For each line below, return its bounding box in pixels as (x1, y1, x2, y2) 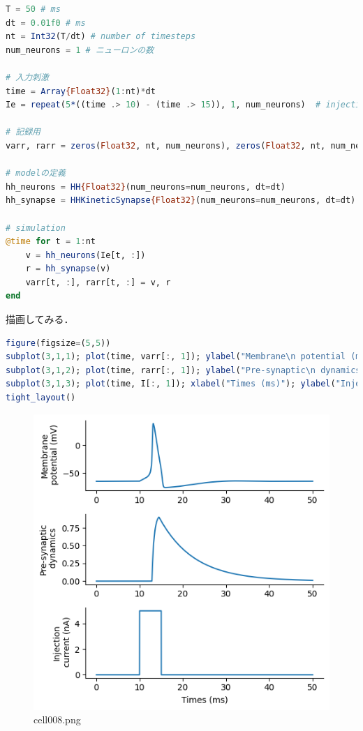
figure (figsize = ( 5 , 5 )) (6, 338, 111, 348)
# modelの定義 (6, 168, 66, 179)
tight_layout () (6, 393, 76, 403)
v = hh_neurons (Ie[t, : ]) (25, 250, 146, 260)
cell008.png (34, 712, 81, 727)
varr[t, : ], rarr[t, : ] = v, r (25, 277, 171, 287)
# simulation (6, 223, 66, 233)
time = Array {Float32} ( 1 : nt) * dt (6, 86, 156, 96)
